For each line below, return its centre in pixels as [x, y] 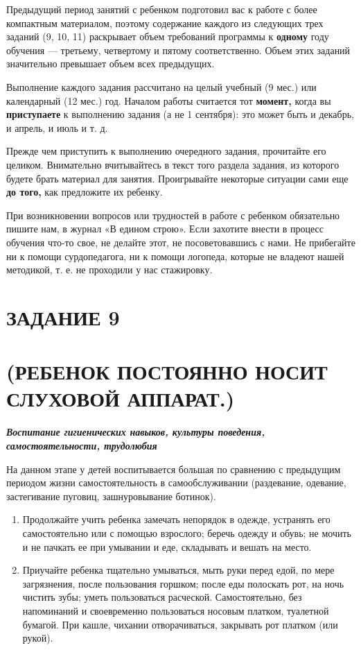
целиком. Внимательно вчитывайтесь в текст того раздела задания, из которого [173, 164]
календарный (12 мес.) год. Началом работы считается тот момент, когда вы [169, 100]
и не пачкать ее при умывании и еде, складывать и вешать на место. [167, 546]
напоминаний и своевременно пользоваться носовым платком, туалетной [176, 610]
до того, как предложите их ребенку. [85, 192]
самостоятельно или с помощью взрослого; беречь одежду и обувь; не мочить [187, 532]
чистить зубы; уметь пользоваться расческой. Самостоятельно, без [162, 597]
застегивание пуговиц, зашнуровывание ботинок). [111, 496]
